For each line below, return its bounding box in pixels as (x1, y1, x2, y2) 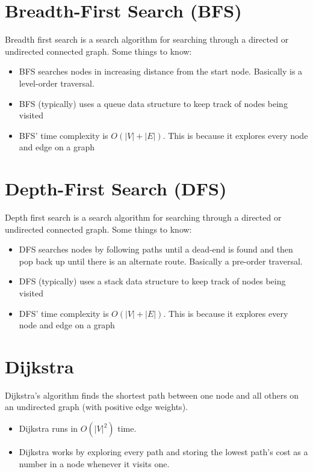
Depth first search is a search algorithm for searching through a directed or (5, 211, 282, 223)
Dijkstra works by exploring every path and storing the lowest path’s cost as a (19, 446, 308, 458)
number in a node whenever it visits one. (19, 457, 170, 470)
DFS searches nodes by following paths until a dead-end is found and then (19, 243, 293, 256)
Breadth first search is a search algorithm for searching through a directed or (5, 33, 289, 46)
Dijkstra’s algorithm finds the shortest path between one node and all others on (5, 388, 299, 401)
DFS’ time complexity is (19, 307, 109, 319)
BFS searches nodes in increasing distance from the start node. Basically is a (19, 65, 303, 78)
